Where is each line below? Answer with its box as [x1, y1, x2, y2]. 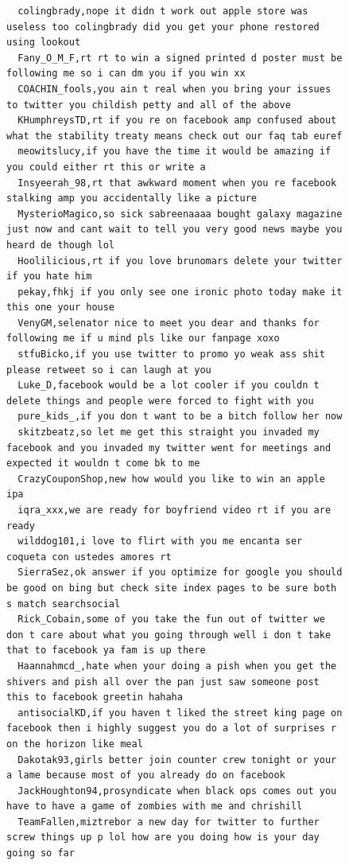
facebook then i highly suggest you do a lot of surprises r [6, 723, 337, 734]
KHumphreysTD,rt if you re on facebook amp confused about [17, 115, 337, 127]
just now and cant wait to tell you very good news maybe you [6, 224, 343, 236]
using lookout [6, 37, 81, 49]
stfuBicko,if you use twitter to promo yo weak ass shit [17, 349, 325, 360]
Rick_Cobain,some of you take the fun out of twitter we [17, 614, 325, 625]
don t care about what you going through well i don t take [6, 629, 332, 641]
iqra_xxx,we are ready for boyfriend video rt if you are [17, 505, 332, 516]
